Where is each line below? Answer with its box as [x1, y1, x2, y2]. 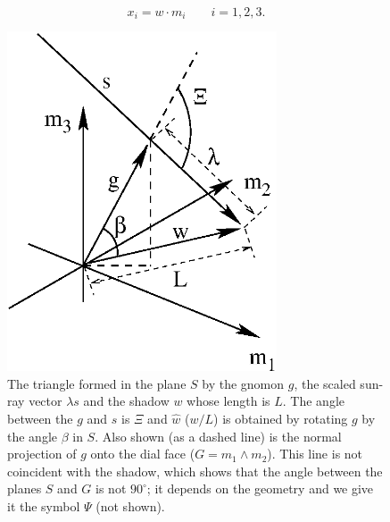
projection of [7, 444, 77, 463]
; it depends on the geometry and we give [146, 479, 374, 498]
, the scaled [294, 374, 356, 392]
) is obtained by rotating [213, 408, 348, 427]
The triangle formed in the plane [7, 374, 187, 392]
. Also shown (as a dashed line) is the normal [95, 426, 342, 445]
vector [29, 391, 62, 410]
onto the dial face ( [90, 444, 195, 463]
